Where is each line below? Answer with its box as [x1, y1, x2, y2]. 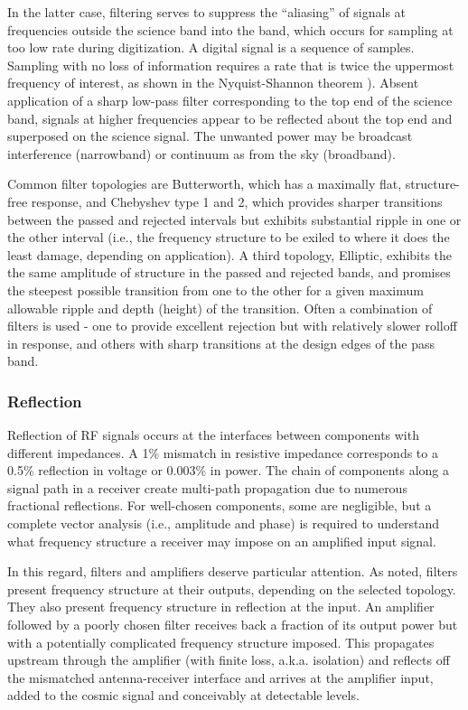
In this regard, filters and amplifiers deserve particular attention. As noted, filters [7, 562, 458, 581]
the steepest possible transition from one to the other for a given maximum [7, 280, 424, 299]
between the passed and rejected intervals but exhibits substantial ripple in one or [7, 210, 462, 229]
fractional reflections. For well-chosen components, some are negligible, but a [7, 496, 432, 515]
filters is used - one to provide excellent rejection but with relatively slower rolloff [7, 316, 457, 335]
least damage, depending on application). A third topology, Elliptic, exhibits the [7, 245, 453, 264]
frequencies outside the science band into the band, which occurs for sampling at [7, 20, 454, 39]
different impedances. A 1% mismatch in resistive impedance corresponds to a [7, 443, 438, 462]
